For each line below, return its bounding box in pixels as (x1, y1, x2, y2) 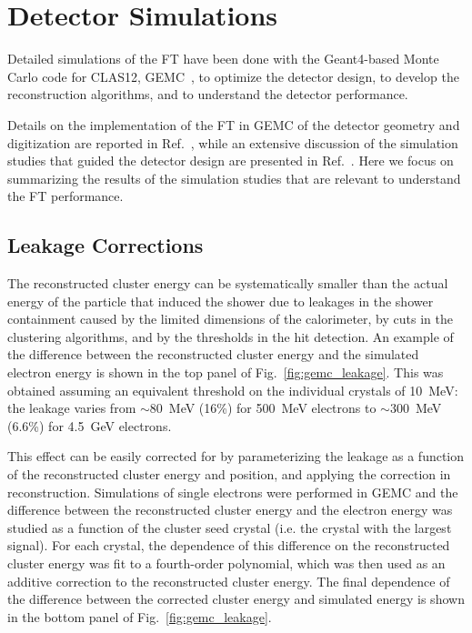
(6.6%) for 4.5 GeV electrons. (7, 416, 172, 435)
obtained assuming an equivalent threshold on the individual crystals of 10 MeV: (7, 380, 458, 399)
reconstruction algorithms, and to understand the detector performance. (7, 85, 408, 104)
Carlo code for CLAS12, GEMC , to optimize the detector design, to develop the (7, 66, 459, 85)
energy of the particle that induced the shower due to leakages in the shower (7, 291, 434, 310)
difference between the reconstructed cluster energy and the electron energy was (7, 500, 453, 519)
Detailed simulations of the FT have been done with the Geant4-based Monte (7, 49, 439, 68)
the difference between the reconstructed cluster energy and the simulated (7, 345, 419, 364)
